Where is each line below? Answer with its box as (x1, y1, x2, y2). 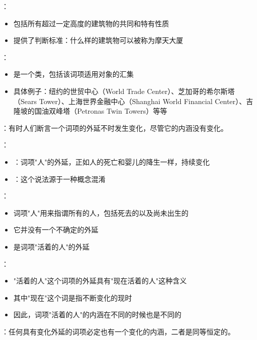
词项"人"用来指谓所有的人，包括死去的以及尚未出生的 (13, 207, 189, 218)
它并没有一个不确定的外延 (13, 224, 98, 235)
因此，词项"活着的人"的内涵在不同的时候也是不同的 (13, 309, 182, 320)
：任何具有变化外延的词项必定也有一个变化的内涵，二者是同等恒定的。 (2, 326, 235, 336)
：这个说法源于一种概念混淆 (13, 173, 106, 184)
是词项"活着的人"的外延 (13, 241, 90, 252)
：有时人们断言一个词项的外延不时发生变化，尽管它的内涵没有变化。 (2, 122, 228, 133)
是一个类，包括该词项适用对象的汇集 (13, 69, 134, 79)
